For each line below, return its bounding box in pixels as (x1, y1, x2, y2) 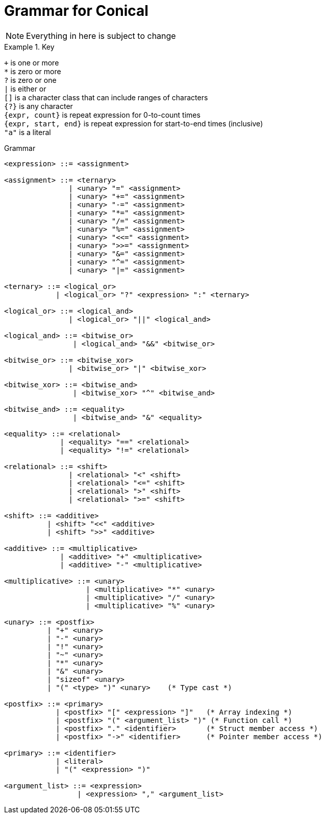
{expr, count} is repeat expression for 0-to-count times (4, 110, 201, 119)
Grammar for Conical (4, 2, 148, 19)
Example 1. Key (4, 42, 55, 51)
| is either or (4, 84, 46, 93)
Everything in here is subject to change (26, 30, 176, 41)
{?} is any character (4, 101, 73, 110)
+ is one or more (4, 58, 59, 67)
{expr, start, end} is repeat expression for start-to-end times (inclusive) (4, 119, 263, 128)
